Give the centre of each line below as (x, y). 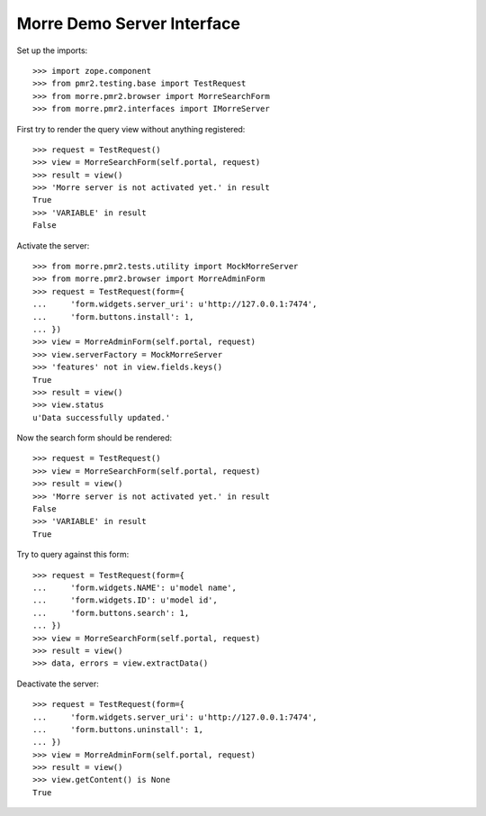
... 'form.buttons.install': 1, (113, 317)
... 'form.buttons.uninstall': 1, (118, 729)
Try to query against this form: (73, 555)
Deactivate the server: (58, 684)
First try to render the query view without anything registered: (131, 129)
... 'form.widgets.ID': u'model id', (125, 600)
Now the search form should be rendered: (94, 438)
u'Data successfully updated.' (102, 417)
